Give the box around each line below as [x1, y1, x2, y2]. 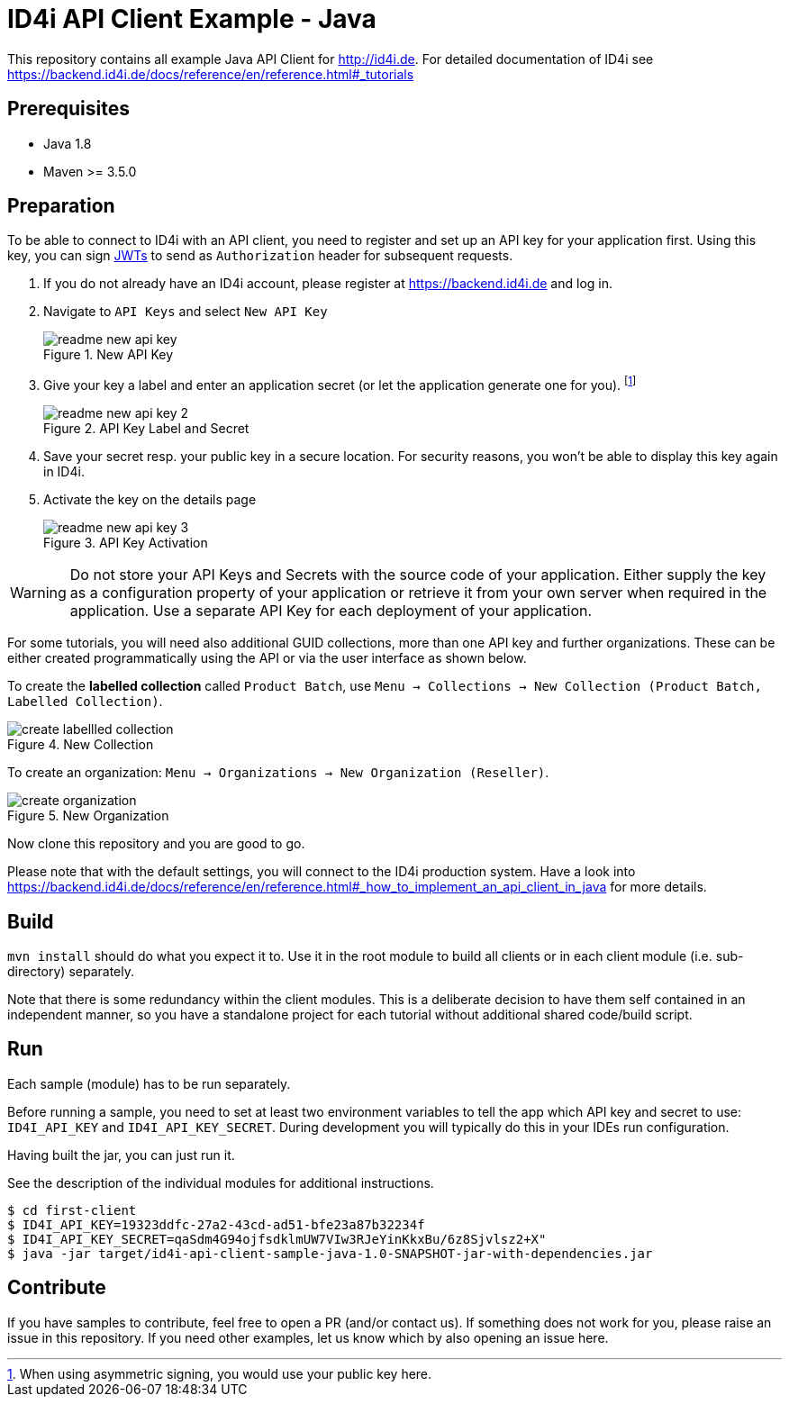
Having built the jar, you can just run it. [7, 1146, 235, 1163]
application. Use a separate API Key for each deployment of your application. [69, 602, 593, 620]
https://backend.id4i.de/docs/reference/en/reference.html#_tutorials [7, 66, 414, 82]
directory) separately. [7, 963, 135, 979]
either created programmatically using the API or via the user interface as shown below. [7, 650, 527, 666]
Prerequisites [7, 97, 130, 121]
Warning [10, 584, 67, 602]
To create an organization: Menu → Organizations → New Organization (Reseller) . [7, 765, 549, 781]
